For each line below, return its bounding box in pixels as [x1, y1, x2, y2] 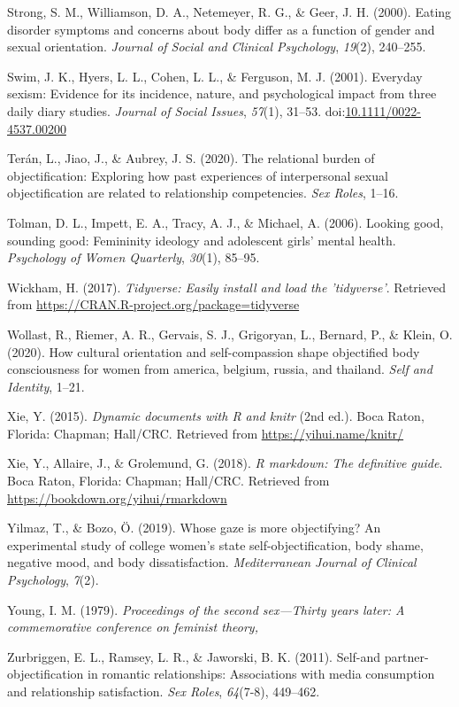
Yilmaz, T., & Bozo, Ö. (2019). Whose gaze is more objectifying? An [7, 518, 381, 537]
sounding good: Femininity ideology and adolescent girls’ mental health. [7, 230, 396, 249]
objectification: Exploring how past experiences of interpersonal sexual [7, 166, 388, 184]
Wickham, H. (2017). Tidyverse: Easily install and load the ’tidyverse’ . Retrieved [7, 277, 446, 296]
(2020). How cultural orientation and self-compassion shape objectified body [7, 342, 420, 361]
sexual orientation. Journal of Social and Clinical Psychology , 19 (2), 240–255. [7, 37, 426, 56]
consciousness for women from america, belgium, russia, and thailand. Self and [7, 360, 432, 378]
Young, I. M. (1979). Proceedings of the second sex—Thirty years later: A [7, 600, 405, 618]
